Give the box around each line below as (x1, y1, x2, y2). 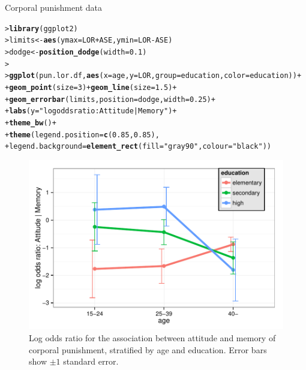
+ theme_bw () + (5, 118, 56, 127)
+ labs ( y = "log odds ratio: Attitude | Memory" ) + (5, 107, 177, 116)
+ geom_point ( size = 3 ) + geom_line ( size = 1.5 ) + (5, 83, 177, 92)
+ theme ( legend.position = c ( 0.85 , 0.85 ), (5, 130, 160, 139)
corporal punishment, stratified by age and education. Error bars (29, 343, 267, 356)
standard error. (63, 355, 119, 368)
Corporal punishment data (5, 1, 102, 13)
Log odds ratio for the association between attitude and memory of (29, 332, 276, 344)
